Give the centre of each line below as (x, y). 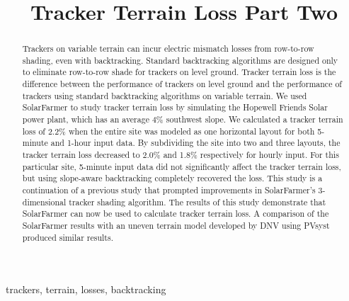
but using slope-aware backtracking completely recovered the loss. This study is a (172, 178)
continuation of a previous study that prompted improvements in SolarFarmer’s (169, 190)
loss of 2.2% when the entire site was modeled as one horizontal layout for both (168, 131)
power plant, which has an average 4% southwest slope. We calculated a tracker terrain (183, 119)
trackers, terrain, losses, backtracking (86, 289)
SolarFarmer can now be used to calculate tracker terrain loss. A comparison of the (176, 214)
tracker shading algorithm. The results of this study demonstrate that (198, 201)
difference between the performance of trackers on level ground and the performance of (182, 84)
